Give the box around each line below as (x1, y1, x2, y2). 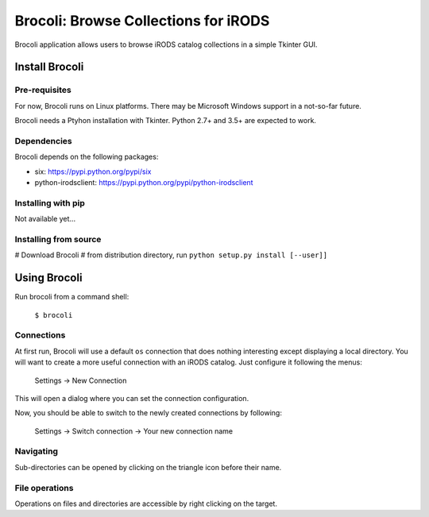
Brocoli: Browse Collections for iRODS (14, 12, 270, 29)
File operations (14, 482, 74, 493)
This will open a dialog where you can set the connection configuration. (14, 393, 249, 403)
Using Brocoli (14, 271, 83, 285)
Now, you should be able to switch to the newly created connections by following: (14, 408, 282, 418)
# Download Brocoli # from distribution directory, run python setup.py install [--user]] (14, 250, 328, 260)
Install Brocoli (14, 60, 84, 74)
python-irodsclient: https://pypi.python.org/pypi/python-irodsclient (34, 178, 253, 187)
